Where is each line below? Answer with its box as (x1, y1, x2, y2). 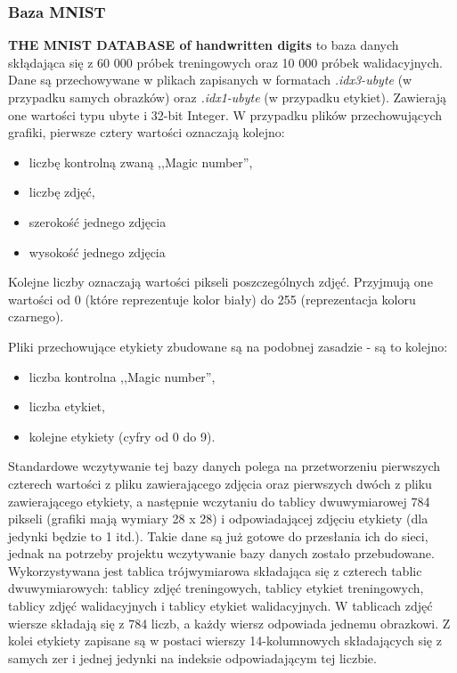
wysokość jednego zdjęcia (29, 242, 166, 261)
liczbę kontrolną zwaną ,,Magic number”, (29, 152, 253, 171)
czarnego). (8, 307, 64, 326)
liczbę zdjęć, (29, 182, 95, 201)
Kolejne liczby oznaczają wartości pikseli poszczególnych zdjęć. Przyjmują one (8, 272, 433, 291)
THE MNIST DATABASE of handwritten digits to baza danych (8, 36, 399, 54)
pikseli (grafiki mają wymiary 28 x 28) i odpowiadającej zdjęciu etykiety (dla (8, 509, 428, 528)
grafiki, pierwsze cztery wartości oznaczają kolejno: (8, 123, 285, 142)
